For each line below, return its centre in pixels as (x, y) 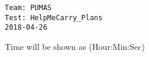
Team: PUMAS (28, 8)
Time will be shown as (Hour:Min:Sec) (75, 46)
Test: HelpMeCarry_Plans (54, 18)
